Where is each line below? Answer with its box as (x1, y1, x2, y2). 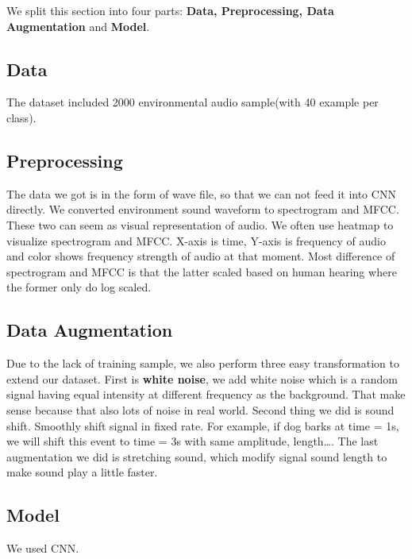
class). (6, 109, 37, 125)
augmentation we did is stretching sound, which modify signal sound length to (6, 448, 387, 465)
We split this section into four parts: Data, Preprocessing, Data (6, 2, 334, 18)
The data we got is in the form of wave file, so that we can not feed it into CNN (6, 185, 396, 202)
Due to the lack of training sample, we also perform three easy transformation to (6, 355, 399, 372)
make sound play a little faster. (6, 464, 158, 480)
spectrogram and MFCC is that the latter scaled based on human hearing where (6, 263, 397, 279)
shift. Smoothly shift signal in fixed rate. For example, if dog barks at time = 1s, (6, 417, 399, 434)
